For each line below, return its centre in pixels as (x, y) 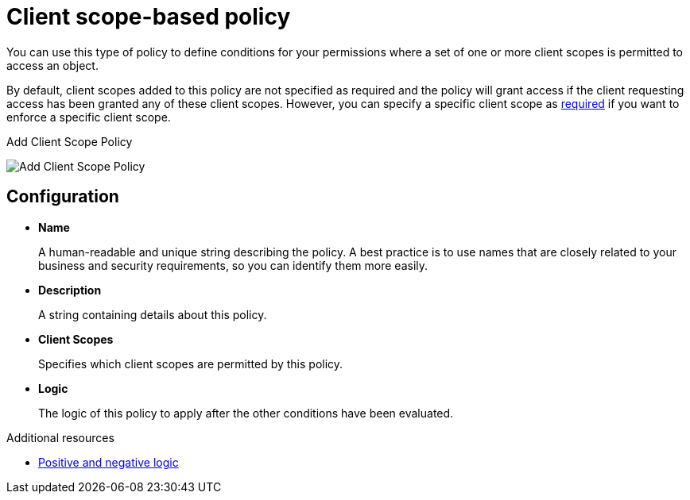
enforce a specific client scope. (89, 117)
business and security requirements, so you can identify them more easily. (233, 265)
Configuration (63, 197)
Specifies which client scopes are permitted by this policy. (191, 363)
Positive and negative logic (109, 462)
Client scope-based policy (149, 17)
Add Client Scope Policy (70, 141)
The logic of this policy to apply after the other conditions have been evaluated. (246, 413)
